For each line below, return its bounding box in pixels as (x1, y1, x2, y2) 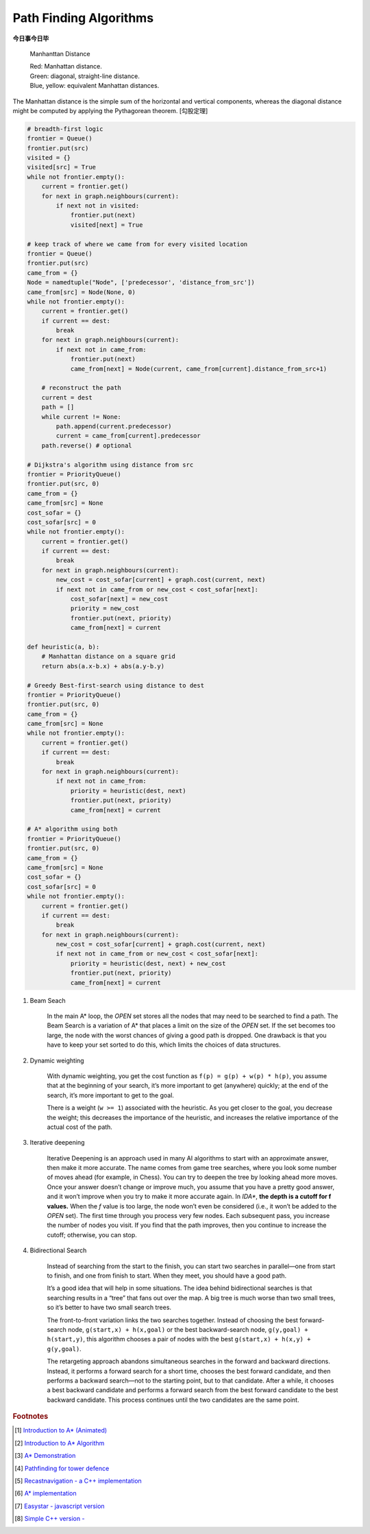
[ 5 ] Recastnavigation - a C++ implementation (14, 1476, 142, 1485)
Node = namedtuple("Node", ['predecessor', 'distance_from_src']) (27, 278, 255, 287)
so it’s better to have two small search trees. (47, 1303, 171, 1312)
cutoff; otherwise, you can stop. (47, 1230, 137, 1239)
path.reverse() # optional (41, 441, 133, 449)
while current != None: (41, 413, 121, 421)
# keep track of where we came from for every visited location (27, 240, 248, 248)
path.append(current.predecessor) (56, 422, 172, 430)
